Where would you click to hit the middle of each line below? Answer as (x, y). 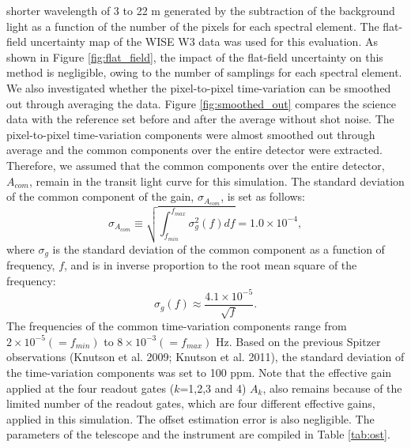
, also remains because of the (332, 388)
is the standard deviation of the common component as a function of (219, 248)
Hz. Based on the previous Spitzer (298, 341)
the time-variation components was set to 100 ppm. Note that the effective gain (199, 372)
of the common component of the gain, (100, 196)
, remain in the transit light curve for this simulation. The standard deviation (217, 181)
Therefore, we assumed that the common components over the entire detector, (196, 165)
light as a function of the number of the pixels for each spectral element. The (193, 26)
